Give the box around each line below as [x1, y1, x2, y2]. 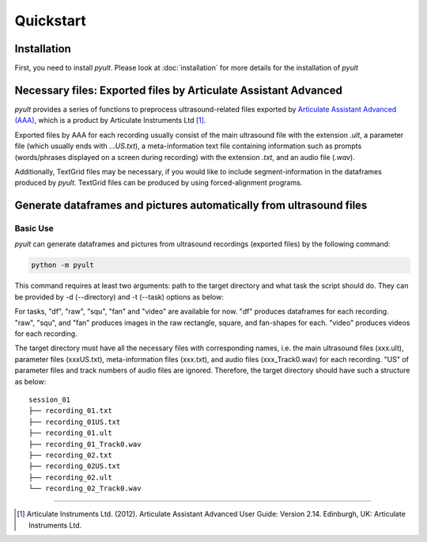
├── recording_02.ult [28, 472, 112, 482]
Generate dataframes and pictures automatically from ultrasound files [14, 199, 368, 212]
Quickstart [14, 12, 87, 29]
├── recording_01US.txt [28, 417, 121, 426]
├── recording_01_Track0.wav [28, 440, 142, 448]
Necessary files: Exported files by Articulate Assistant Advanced [14, 83, 343, 97]
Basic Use [14, 223, 55, 234]
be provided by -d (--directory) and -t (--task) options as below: [14, 292, 225, 301]
